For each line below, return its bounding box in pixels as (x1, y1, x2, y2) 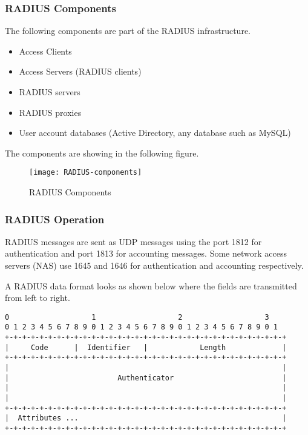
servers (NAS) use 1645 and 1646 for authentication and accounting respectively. (5, 259, 304, 272)
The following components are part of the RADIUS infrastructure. (5, 24, 251, 37)
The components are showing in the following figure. (5, 146, 199, 159)
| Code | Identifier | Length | (5, 343, 287, 352)
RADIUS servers (19, 86, 80, 98)
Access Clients (19, 44, 72, 57)
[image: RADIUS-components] (29, 168, 142, 177)
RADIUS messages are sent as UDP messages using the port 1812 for (5, 235, 262, 248)
